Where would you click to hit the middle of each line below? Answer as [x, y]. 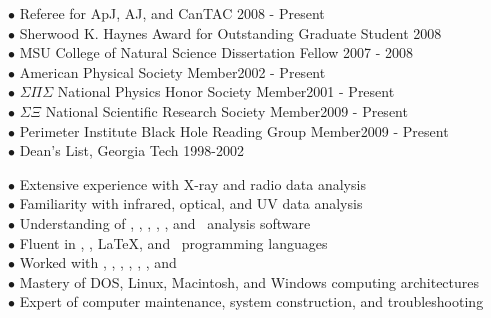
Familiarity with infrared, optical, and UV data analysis [191, 203]
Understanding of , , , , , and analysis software [165, 222]
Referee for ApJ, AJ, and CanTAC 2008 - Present [172, 13]
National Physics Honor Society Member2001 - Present [226, 91]
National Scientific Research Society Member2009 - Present [226, 110]
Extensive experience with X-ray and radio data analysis [192, 183]
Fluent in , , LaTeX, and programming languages [173, 242]
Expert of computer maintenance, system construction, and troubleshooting [251, 301]
